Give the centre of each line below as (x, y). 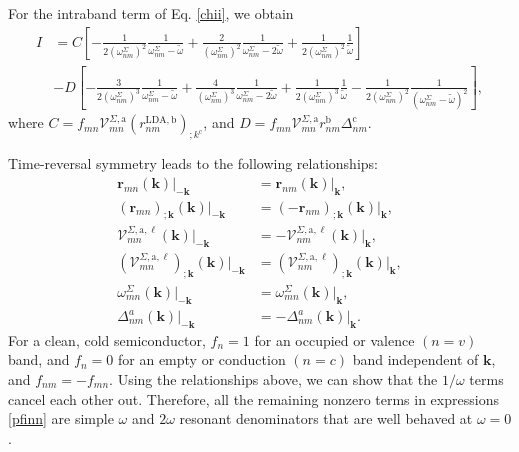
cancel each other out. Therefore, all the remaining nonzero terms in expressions (253, 398)
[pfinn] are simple (61, 418)
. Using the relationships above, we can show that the (273, 379)
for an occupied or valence (334, 339)
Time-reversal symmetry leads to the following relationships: (193, 163)
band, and (39, 359)
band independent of (415, 359)
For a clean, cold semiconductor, (107, 339)
